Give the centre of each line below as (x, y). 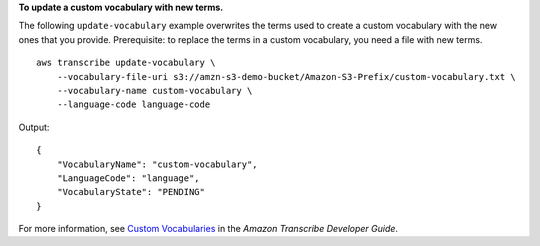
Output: (34, 127)
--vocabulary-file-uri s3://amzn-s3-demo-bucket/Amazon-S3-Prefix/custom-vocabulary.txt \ (286, 76)
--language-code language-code (133, 104)
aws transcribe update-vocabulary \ (126, 63)
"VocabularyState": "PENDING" (130, 192)
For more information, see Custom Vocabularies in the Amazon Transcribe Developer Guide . (208, 229)
